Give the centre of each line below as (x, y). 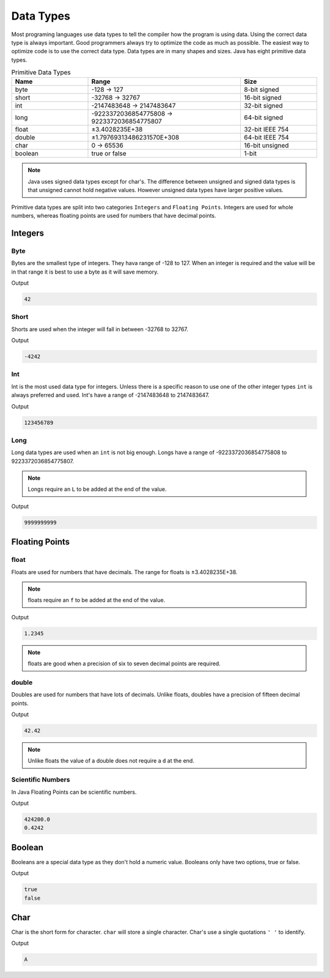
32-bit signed (263, 106)
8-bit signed (261, 90)
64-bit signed (263, 118)
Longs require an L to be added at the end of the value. (97, 489)
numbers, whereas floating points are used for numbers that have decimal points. (114, 216)
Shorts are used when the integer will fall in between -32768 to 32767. (100, 329)
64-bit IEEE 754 (266, 138)
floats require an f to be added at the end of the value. (97, 600)
